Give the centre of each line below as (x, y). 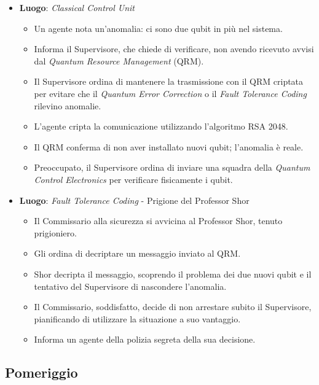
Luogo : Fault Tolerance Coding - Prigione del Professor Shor (134, 200)
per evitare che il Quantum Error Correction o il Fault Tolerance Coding (170, 93)
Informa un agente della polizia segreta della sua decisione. (145, 339)
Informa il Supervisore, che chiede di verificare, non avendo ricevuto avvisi (174, 49)
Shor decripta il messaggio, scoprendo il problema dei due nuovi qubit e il (173, 274)
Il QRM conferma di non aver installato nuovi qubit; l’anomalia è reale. (169, 146)
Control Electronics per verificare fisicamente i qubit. (133, 179)
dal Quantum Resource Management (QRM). (119, 60)
